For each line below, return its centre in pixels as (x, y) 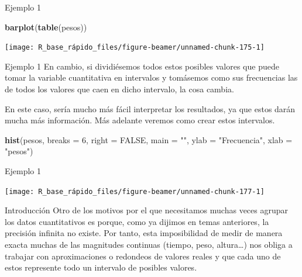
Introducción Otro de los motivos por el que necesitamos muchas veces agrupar (147, 210)
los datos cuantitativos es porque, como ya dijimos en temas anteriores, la (137, 221)
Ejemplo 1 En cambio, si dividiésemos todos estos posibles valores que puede (142, 66)
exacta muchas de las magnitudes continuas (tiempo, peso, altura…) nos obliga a (149, 245)
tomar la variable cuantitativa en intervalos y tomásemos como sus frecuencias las (151, 77)
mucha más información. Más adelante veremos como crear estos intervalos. (140, 120)
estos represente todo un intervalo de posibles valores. (101, 267)
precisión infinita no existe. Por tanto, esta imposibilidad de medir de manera (144, 233)
